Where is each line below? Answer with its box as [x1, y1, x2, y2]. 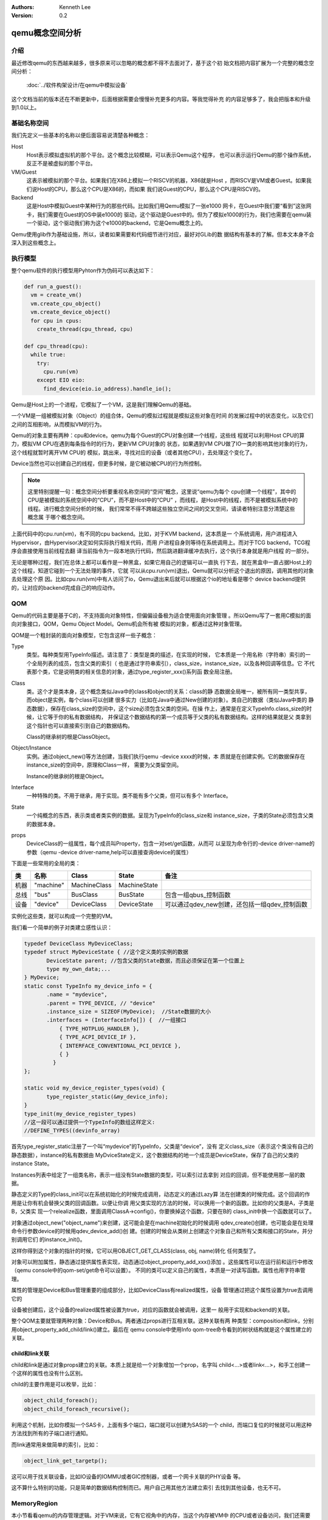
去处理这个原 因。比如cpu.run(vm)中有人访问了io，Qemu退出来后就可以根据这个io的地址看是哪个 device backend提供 [11, 575, 306, 583]
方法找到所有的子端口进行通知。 [11, 1429, 91, 1437]
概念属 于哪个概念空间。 [27, 514, 88, 521]
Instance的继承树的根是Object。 [26, 772, 108, 779]
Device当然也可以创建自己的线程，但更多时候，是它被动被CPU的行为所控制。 [11, 460, 205, 468]
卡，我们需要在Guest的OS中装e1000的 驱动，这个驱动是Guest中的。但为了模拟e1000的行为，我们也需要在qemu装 [26, 210, 312, 218]
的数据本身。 [26, 820, 59, 827]
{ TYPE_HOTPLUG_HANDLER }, [59, 1025, 140, 1032]
